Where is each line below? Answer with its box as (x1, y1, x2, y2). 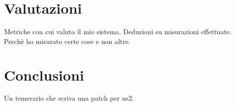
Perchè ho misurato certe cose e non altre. (4, 36, 131, 46)
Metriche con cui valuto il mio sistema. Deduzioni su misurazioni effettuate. (4, 26, 232, 37)
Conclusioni (4, 64, 84, 85)
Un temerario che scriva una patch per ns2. (4, 93, 134, 103)
